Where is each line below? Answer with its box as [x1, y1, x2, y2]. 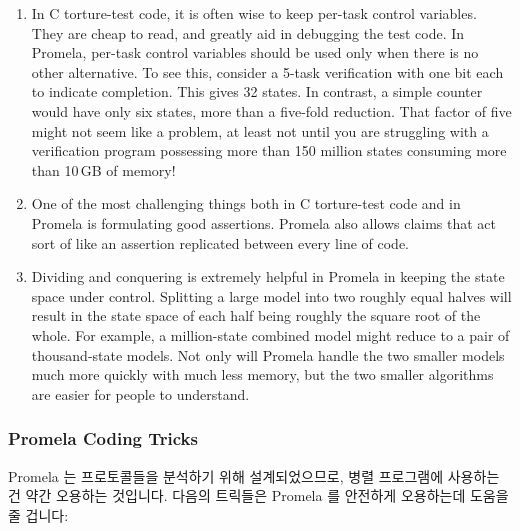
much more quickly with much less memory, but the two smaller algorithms [31, 364, 494, 385]
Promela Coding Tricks [8, 426, 198, 451]
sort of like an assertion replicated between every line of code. [31, 232, 409, 253]
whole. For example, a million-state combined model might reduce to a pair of [31, 324, 510, 345]
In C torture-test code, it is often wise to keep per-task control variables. [31, 3, 477, 23]
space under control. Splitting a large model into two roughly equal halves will [31, 285, 512, 306]
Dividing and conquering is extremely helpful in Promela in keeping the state [31, 266, 505, 287]
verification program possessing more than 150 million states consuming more [31, 140, 507, 161]
